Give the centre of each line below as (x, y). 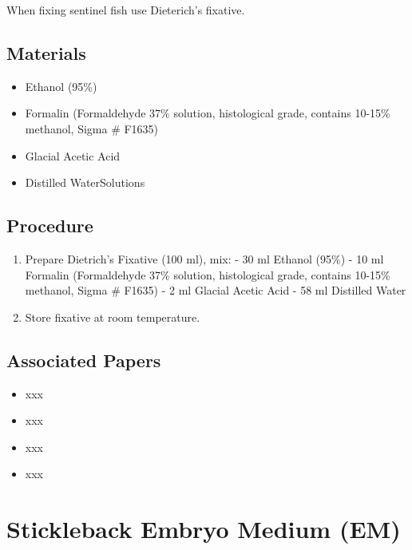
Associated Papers (84, 360)
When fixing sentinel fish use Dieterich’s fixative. (126, 10)
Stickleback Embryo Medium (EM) (204, 529)
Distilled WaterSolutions (85, 182)
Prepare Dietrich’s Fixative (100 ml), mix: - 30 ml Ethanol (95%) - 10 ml (204, 258)
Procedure (50, 226)
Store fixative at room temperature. (113, 317)
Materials (46, 52)
